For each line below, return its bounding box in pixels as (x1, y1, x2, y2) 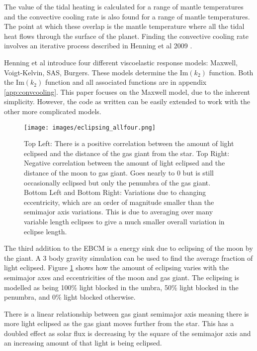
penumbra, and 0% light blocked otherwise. (4, 292, 136, 302)
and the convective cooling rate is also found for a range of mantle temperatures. (4, 11, 250, 21)
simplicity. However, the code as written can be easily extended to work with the (4, 96, 250, 107)
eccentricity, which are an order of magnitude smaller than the (24, 196, 214, 207)
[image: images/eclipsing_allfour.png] (24, 124, 156, 131)
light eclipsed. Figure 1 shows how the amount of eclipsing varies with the (4, 262, 229, 273)
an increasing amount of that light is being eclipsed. (4, 338, 162, 348)
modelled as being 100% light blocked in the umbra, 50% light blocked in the (4, 282, 239, 292)
